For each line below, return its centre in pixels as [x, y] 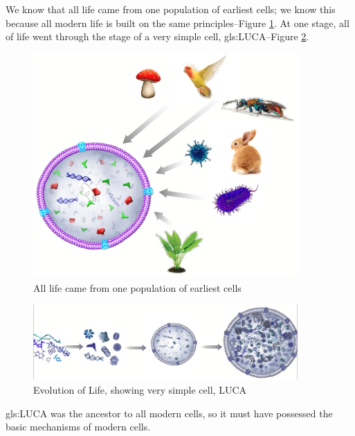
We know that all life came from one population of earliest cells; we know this [171, 9]
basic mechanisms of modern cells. [78, 427]
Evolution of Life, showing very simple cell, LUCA [140, 390]
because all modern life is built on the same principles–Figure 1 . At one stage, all [177, 23]
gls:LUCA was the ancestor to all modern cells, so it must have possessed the [169, 413]
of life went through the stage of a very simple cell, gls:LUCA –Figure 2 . [157, 36]
